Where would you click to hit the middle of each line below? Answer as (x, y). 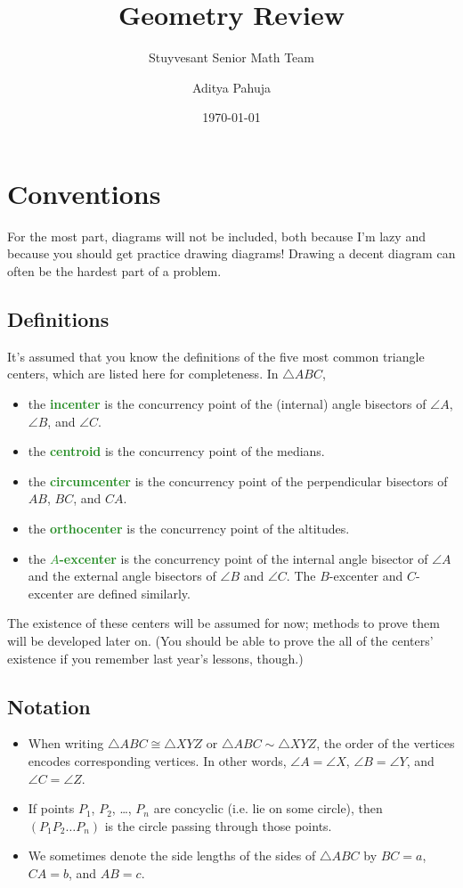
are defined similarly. (134, 593)
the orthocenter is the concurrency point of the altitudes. (189, 528)
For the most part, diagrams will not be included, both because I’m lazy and (216, 236)
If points (51, 808)
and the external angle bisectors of (122, 576)
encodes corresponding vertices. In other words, (157, 760)
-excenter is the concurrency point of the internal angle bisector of (244, 558)
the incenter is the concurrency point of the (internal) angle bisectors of (227, 404)
